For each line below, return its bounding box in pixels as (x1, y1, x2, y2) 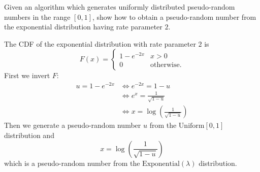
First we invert (4, 70, 50, 81)
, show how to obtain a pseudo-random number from (92, 11, 256, 22)
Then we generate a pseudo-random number (4, 120, 141, 130)
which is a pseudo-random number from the (4, 157, 140, 168)
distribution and (4, 129, 54, 140)
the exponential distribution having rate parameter (4, 21, 162, 32)
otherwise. (150, 61, 182, 69)
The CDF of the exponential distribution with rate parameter (4, 38, 196, 49)
